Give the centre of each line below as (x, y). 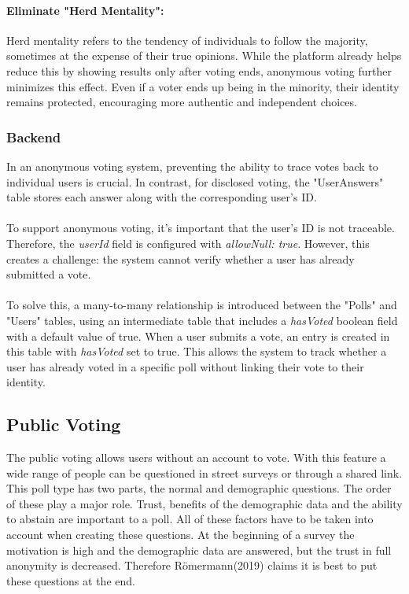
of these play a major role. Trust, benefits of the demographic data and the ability (204, 503)
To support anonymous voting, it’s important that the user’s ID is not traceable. (201, 228)
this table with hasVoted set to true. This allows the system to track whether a (197, 351)
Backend (34, 137)
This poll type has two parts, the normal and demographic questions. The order (199, 488)
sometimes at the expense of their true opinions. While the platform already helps (204, 55)
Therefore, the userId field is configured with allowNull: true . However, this (188, 243)
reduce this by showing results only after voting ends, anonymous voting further (199, 70)
